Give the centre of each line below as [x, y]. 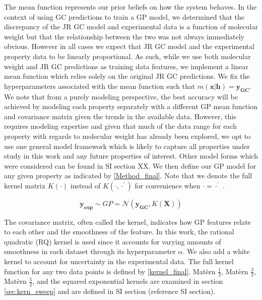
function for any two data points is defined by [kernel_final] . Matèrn [110, 271]
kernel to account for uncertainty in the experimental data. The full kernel [119, 261]
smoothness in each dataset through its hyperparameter [90, 251]
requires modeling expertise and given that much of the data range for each [120, 126]
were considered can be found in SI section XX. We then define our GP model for [130, 165]
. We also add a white [216, 251]
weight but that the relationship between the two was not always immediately [124, 36]
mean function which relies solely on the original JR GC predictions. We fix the [127, 76]
